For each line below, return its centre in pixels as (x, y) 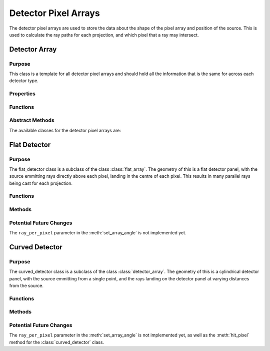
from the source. (26, 285)
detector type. (24, 81)
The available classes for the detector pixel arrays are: (65, 130)
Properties (22, 94)
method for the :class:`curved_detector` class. (57, 342)
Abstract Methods (32, 120)
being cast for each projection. (41, 183)
